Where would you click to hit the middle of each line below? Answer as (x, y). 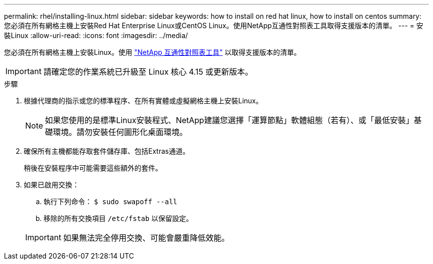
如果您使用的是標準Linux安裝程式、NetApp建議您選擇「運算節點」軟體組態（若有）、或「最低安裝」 (229, 120)
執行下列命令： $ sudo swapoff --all (110, 201)
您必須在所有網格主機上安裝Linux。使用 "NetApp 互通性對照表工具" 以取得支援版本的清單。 (152, 52)
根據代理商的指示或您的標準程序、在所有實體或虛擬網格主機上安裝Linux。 (143, 101)
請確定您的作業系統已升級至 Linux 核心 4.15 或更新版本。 (148, 72)
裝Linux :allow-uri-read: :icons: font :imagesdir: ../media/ (96, 35)
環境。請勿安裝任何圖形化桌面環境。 (120, 132)
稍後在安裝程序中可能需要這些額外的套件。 (93, 168)
